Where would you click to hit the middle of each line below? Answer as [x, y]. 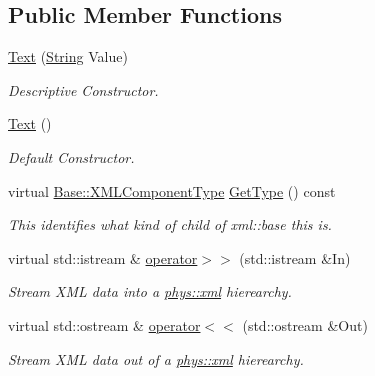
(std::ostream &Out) [305, 324]
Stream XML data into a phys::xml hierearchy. [150, 291]
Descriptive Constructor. [83, 89]
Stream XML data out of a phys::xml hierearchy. [156, 358]
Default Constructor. [71, 156]
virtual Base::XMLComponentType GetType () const [172, 190]
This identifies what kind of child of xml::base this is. [170, 224]
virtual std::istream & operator [103, 257]
